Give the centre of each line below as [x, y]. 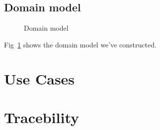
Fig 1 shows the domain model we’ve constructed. [80, 44]
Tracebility [42, 117]
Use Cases [40, 78]
